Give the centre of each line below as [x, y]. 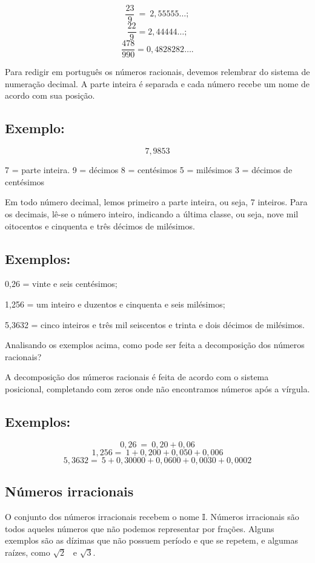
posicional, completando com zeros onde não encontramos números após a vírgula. [157, 388]
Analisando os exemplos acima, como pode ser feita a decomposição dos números [155, 345]
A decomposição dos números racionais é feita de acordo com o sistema [137, 377]
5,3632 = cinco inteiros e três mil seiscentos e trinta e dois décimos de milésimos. [155, 324]
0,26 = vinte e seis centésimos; [61, 284]
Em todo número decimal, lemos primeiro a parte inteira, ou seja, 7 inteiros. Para [156, 202]
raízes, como [28, 552]
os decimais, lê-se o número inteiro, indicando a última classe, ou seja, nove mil [152, 213]
